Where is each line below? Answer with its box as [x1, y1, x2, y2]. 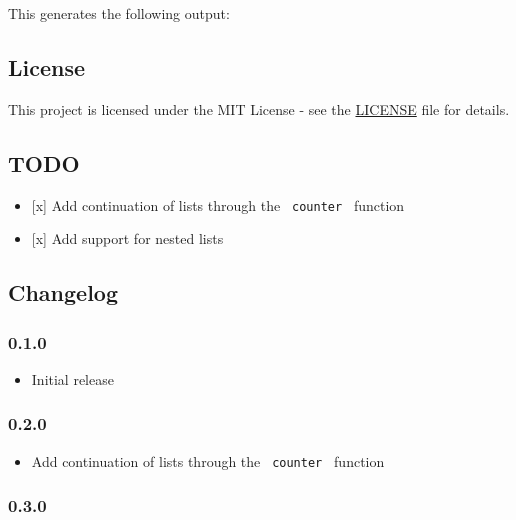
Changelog [8, 277, 119, 308]
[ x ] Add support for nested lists [31, 228, 224, 249]
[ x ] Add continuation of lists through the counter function [31, 194, 405, 215]
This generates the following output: [8, 3, 230, 23]
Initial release [31, 368, 114, 389]
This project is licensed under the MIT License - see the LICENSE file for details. [8, 98, 510, 119]
